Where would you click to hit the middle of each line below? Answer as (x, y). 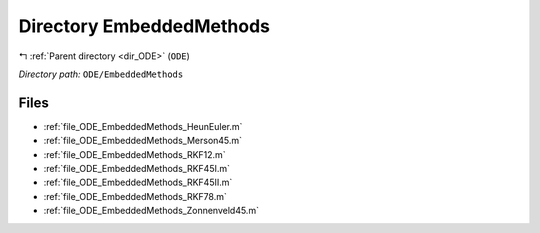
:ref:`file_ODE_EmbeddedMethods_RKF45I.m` (136, 169)
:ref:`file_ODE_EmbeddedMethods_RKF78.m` (135, 196)
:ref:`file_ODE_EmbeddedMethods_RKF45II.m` (138, 182)
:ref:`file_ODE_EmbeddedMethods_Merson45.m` (143, 141)
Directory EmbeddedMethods (144, 26)
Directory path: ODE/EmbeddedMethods (101, 74)
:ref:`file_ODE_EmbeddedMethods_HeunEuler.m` (143, 126)
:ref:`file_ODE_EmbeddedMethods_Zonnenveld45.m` (151, 211)
